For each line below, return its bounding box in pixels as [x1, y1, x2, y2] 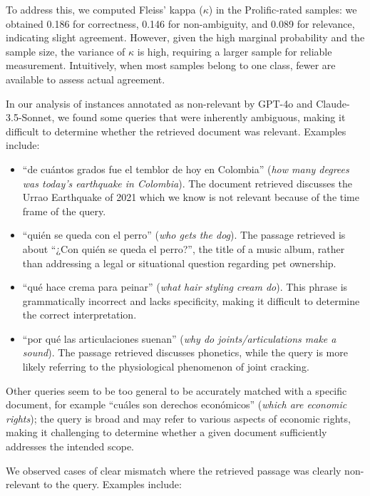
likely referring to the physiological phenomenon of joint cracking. [22, 359, 309, 374]
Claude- [316, 95, 350, 110]
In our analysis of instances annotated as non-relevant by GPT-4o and [6, 95, 313, 110]
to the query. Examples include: [43, 477, 182, 492]
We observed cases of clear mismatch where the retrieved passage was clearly [6, 463, 341, 477]
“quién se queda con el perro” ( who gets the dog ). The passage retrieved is [22, 227, 346, 242]
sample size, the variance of [6, 43, 125, 58]
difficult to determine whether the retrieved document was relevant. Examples [6, 123, 346, 138]
